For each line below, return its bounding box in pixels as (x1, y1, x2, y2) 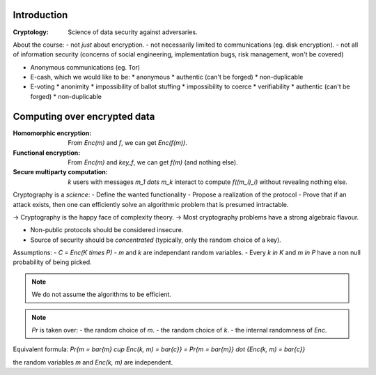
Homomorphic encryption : (13, 129, 92, 137)
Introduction (13, 9, 68, 21)
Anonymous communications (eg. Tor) (30, 63, 141, 71)
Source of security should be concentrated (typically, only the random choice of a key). (30, 236, 281, 244)
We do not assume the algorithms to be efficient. (31, 290, 172, 299)
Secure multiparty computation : (13, 168, 108, 176)
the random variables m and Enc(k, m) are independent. (13, 358, 173, 366)
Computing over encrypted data (13, 110, 155, 122)
